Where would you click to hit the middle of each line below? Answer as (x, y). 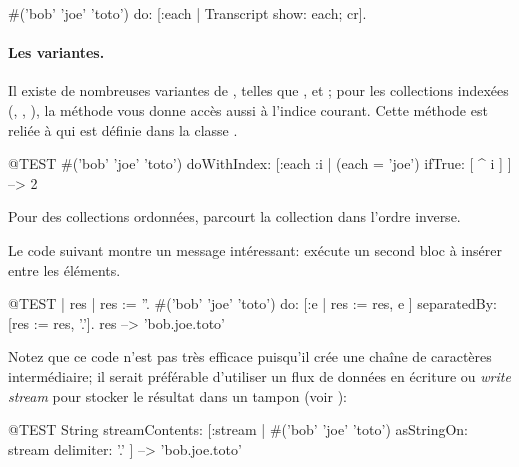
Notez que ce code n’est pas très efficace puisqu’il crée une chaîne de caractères (250, 356)
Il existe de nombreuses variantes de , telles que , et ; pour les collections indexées (258, 90)
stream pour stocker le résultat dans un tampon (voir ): (177, 395)
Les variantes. (56, 52)
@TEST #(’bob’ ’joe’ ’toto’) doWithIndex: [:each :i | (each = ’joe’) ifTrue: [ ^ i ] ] (260, 163)
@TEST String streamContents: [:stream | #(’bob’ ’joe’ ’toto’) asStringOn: (238, 429)
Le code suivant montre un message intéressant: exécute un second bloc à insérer (255, 249)
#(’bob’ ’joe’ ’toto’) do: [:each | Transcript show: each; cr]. (187, 13)
